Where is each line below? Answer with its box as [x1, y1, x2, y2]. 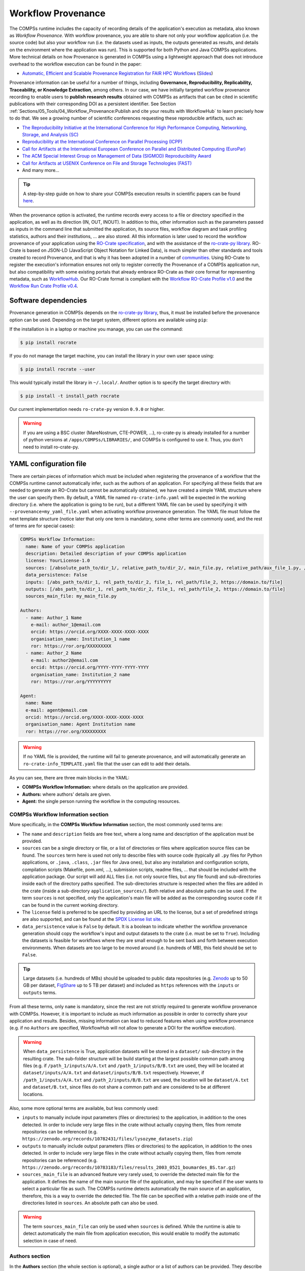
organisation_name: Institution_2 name [30, 672, 131, 677]
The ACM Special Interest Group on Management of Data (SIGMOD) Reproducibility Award [22, 153, 211, 159]
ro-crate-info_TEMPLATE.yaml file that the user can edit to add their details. [23, 761, 191, 767]
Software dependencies [9, 296, 87, 305]
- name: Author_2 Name [25, 650, 82, 656]
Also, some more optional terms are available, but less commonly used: [9, 1105, 159, 1111]
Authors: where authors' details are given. [22, 791, 111, 797]
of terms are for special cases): [9, 523, 75, 529]
